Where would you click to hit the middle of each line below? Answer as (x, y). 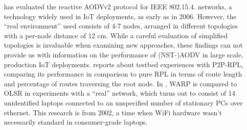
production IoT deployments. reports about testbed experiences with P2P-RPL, (124, 64)
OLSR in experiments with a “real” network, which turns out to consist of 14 (120, 93)
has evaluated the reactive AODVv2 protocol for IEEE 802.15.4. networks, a (118, 6)
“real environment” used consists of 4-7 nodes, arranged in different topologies (121, 26)
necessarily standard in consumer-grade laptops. (76, 122)
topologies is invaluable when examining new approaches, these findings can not (123, 45)
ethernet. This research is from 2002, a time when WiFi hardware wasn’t (113, 112)
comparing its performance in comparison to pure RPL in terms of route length (123, 74)
